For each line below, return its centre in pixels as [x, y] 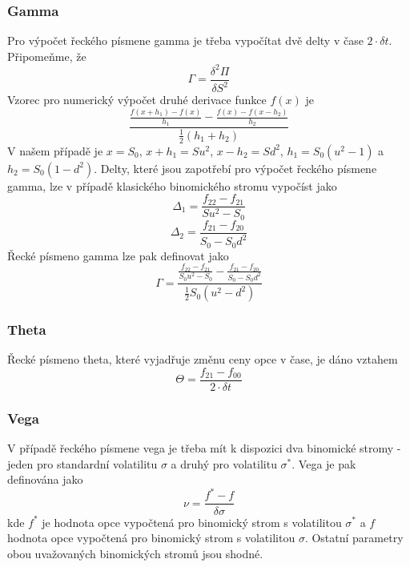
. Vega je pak [324, 463]
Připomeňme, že [47, 56]
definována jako [45, 479]
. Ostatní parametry [354, 538]
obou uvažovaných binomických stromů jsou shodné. [135, 553]
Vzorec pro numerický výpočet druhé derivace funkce [137, 100]
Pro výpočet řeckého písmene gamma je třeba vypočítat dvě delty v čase [185, 40]
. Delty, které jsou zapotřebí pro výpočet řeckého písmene [235, 168]
